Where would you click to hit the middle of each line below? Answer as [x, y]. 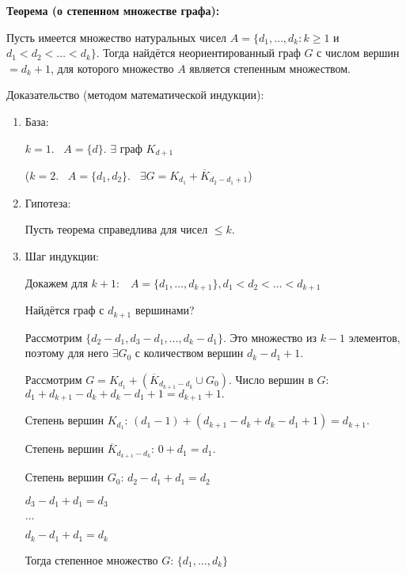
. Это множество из [270, 337]
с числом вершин [358, 53]
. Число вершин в [271, 379]
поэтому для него [66, 353]
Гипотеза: [48, 202]
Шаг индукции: [62, 256]
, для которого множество [112, 68]
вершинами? [165, 310]
